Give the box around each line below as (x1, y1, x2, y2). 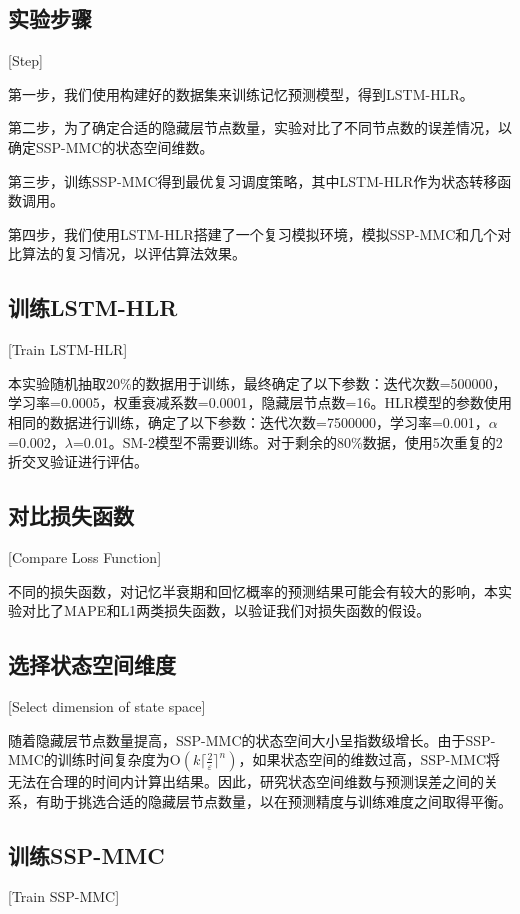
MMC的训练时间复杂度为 (8, 749, 170, 770)
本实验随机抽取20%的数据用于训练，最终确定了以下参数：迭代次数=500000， (8, 372, 507, 393)
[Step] (8, 50, 44, 71)
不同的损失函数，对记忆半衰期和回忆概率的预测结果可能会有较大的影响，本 (8, 580, 498, 601)
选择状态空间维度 (8, 649, 176, 680)
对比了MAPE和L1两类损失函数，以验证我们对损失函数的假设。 (21, 600, 431, 621)
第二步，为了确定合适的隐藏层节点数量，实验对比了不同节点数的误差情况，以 (8, 117, 512, 138)
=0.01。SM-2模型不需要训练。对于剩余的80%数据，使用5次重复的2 (72, 431, 503, 452)
